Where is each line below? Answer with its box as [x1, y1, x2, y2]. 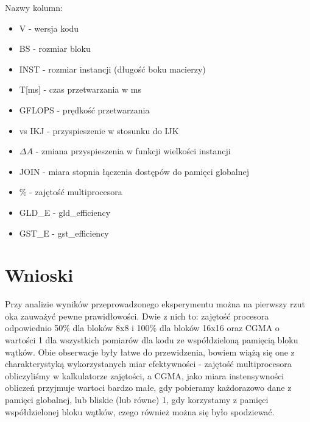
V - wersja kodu [19, 21, 79, 34]
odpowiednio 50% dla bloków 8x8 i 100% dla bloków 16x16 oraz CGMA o [5, 321, 280, 334]
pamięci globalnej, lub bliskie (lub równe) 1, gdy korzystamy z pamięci [5, 393, 269, 406]
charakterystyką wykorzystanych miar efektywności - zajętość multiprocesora [5, 357, 292, 370]
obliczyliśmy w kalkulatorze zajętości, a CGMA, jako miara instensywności [5, 369, 284, 382]
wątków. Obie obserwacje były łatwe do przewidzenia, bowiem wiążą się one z [5, 345, 295, 358]
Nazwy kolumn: [5, 1, 63, 13]
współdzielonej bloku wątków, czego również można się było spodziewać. [5, 405, 275, 418]
